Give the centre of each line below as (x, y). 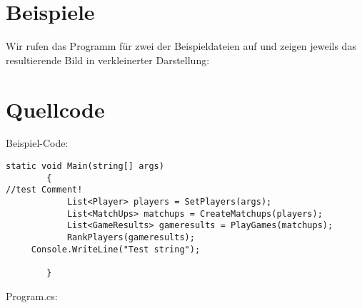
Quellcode (55, 109)
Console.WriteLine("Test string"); (116, 249)
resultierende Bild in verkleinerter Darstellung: (108, 60)
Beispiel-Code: (37, 143)
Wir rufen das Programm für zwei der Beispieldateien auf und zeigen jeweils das (181, 46)
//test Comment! (44, 190)
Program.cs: (32, 296)
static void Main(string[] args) (85, 166)
